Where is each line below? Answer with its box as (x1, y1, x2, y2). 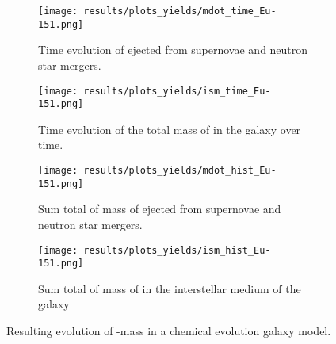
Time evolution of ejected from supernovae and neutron (38, 41, 308, 58)
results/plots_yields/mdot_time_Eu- (83, 6, 277, 17)
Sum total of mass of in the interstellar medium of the (38, 280, 301, 296)
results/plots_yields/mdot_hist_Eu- (83, 165, 277, 176)
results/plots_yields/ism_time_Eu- (83, 85, 271, 97)
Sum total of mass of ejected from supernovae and (38, 201, 281, 217)
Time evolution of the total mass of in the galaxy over (38, 120, 301, 137)
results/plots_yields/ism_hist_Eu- (83, 244, 271, 256)
